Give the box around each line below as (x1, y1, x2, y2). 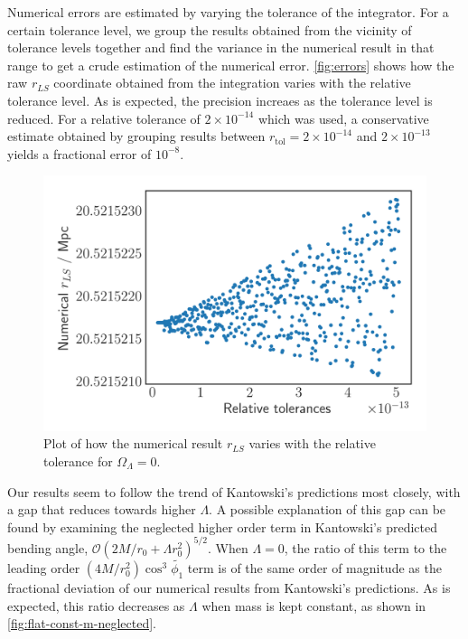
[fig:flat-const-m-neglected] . (7, 614, 156, 633)
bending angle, (7, 538, 89, 557)
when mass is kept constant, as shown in (201, 596, 426, 615)
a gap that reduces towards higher (7, 500, 196, 519)
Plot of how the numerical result (43, 434, 223, 453)
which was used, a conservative (257, 108, 429, 127)
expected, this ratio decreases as (7, 596, 185, 615)
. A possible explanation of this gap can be (209, 500, 446, 519)
